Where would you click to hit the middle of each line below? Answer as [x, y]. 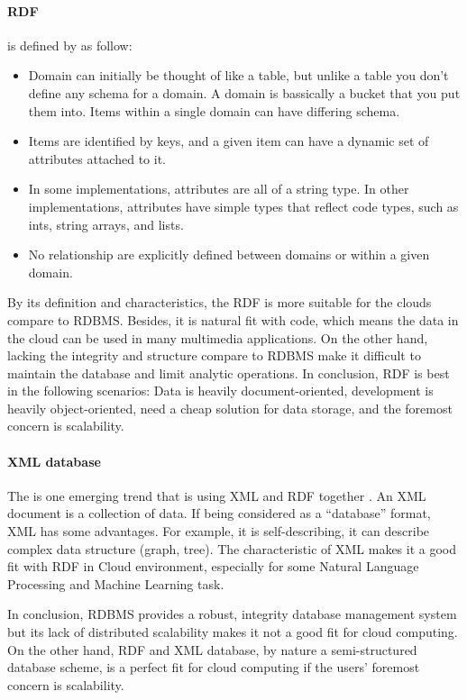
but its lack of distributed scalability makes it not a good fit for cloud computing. [233, 632]
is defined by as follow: [70, 45]
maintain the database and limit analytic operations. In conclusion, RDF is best [229, 373]
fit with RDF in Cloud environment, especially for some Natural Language [213, 566]
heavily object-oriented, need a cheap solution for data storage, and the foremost [230, 408]
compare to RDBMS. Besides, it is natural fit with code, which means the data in [233, 319]
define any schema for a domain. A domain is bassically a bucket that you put [244, 92]
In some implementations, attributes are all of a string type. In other [219, 189]
